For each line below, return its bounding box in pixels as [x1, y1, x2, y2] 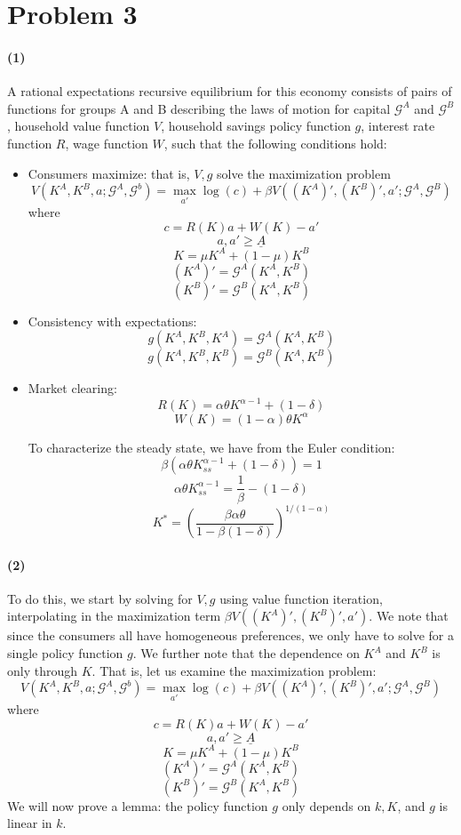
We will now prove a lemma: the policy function [7, 796, 268, 815]
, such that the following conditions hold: [163, 133, 387, 152]
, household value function [7, 116, 150, 135]
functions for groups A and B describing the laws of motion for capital [7, 99, 391, 117]
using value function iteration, [219, 589, 383, 607]
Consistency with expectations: [28, 311, 197, 330]
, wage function [65, 133, 148, 152]
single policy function [7, 644, 123, 662]
